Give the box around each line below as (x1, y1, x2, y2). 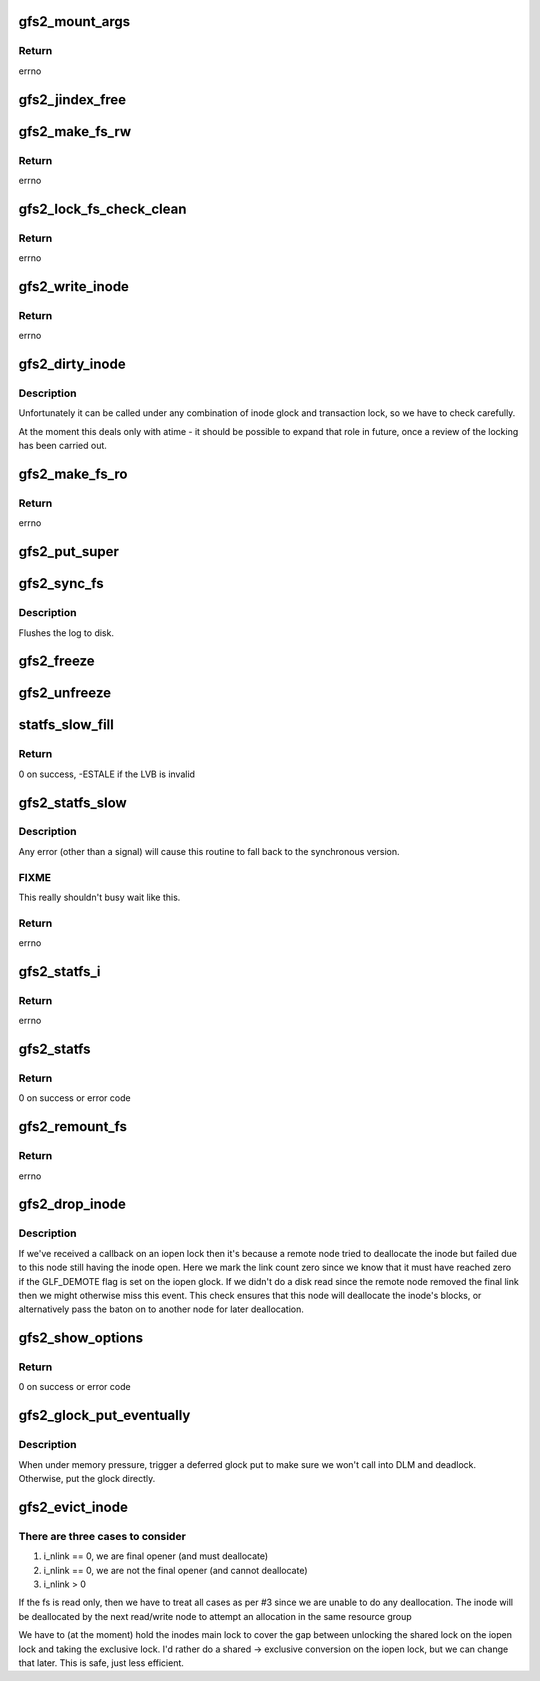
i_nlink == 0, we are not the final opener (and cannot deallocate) (43, 1564, 309, 1576)
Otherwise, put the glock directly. (18, 1473, 156, 1485)
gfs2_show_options (18, 1330, 144, 1347)
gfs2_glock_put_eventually (18, 1407, 191, 1424)
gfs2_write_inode (18, 278, 130, 295)
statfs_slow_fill (18, 716, 114, 734)
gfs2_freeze (18, 653, 95, 670)
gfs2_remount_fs (18, 1118, 128, 1135)
